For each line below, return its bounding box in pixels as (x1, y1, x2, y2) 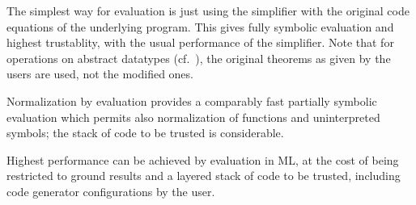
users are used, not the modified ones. (6, 65, 193, 82)
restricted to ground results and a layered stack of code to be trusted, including (6, 167, 401, 184)
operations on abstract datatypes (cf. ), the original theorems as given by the (6, 49, 391, 66)
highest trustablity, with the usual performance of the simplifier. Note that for (6, 34, 394, 51)
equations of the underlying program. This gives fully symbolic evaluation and (6, 18, 394, 35)
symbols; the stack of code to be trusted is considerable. (6, 124, 284, 141)
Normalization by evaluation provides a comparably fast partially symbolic (6, 92, 377, 109)
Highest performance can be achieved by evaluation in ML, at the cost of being (6, 151, 399, 168)
